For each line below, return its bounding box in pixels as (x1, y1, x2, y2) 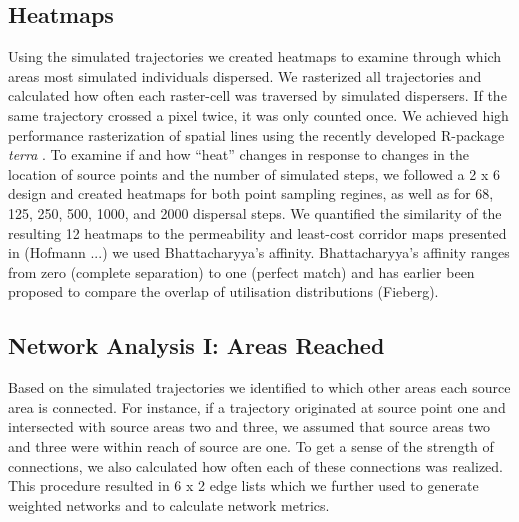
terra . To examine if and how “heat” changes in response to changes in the (8, 144, 469, 165)
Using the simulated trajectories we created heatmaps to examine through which (8, 46, 502, 67)
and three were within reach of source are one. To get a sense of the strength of (8, 435, 494, 456)
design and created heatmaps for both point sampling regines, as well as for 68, (8, 183, 494, 204)
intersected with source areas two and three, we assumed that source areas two (8, 416, 491, 437)
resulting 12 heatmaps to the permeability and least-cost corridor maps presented (8, 222, 507, 243)
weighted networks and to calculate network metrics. (8, 494, 330, 515)
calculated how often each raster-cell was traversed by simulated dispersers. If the (8, 85, 507, 106)
